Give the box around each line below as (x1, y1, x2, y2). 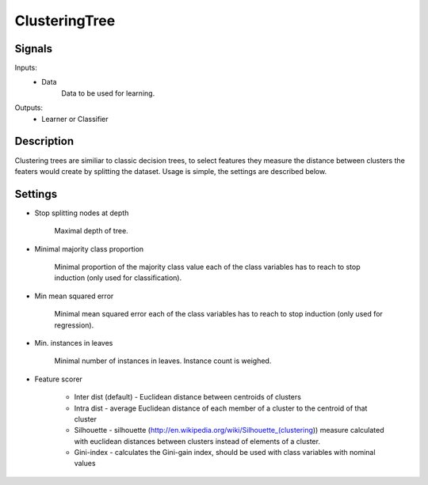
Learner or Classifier (41, 114, 109, 123)
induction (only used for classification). (54, 273, 182, 282)
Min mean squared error (34, 291, 114, 301)
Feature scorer (34, 374, 83, 384)
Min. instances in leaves (34, 338, 113, 347)
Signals (14, 42, 53, 55)
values (74, 459, 96, 468)
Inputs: (14, 63, 37, 73)
